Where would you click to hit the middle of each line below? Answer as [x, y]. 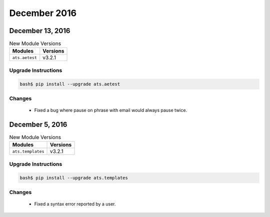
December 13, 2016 [40, 31]
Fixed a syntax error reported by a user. [75, 204]
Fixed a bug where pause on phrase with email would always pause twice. [111, 110]
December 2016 [43, 13]
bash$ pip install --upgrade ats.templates [74, 178]
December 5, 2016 [38, 124]
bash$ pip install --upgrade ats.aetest [70, 84]
